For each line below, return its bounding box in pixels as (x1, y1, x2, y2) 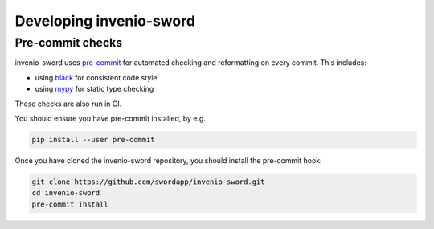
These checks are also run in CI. (14, 99, 122, 108)
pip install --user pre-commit (31, 135, 156, 144)
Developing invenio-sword (14, 12, 196, 30)
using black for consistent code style (35, 72, 158, 82)
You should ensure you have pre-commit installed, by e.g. (14, 113, 207, 123)
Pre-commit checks (14, 35, 123, 50)
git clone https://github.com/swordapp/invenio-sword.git (31, 177, 265, 186)
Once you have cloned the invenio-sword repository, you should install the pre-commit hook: (14, 155, 322, 165)
